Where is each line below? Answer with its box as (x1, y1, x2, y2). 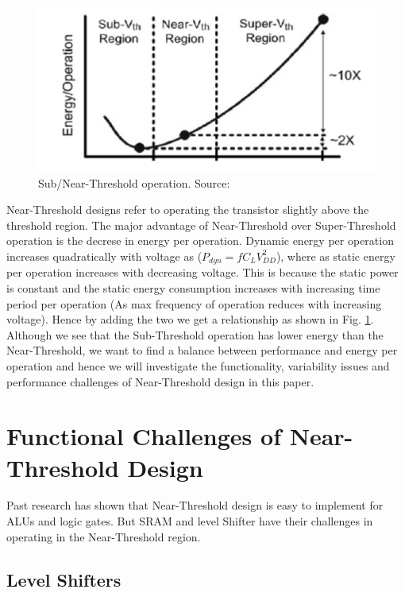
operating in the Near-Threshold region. (6, 528, 201, 545)
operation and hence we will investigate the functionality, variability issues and (6, 357, 390, 374)
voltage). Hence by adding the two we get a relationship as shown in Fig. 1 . (6, 311, 374, 328)
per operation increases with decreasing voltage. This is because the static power (6, 264, 399, 281)
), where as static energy (276, 247, 395, 264)
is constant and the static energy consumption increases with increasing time (6, 280, 380, 296)
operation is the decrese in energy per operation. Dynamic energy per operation (6, 232, 394, 249)
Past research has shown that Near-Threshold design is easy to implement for (6, 497, 384, 514)
